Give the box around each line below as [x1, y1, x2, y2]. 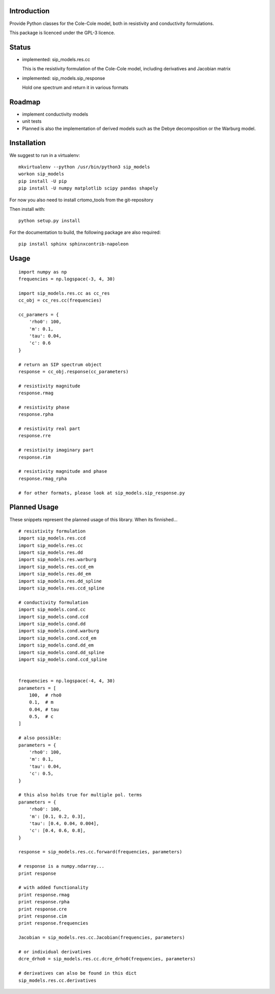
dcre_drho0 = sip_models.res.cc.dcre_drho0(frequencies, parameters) [18, 956, 196, 962]
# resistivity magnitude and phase [18, 469, 107, 474]
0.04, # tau [29, 706, 59, 712]
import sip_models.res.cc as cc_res [18, 290, 110, 296]
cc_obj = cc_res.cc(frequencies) [18, 298, 102, 303]
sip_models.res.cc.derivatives [18, 977, 97, 983]
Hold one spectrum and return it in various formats [22, 84, 128, 90]
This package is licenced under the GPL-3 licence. [9, 30, 116, 36]
